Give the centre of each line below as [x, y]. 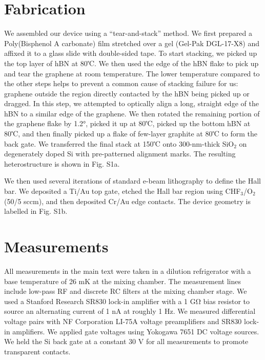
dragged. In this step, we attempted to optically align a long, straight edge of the [131, 103]
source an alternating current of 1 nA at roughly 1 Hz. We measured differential [130, 311]
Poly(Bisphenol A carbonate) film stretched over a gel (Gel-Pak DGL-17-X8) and [132, 43]
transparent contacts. [37, 351]
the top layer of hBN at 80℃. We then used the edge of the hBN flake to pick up [131, 63]
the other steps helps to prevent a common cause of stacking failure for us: [121, 83]
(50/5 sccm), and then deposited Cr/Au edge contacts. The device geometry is [127, 201]
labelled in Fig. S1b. [36, 211]
